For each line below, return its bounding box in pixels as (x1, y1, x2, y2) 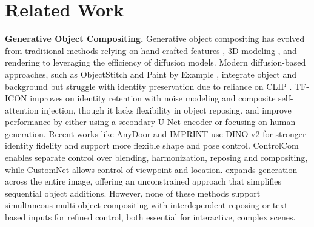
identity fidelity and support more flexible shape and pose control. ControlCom (5, 139, 299, 152)
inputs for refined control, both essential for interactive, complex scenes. (28, 211, 296, 223)
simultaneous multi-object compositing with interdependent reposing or (5, 198, 270, 211)
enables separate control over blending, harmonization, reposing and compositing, (5, 151, 308, 164)
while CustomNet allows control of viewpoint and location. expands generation (5, 163, 298, 175)
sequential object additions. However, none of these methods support (5, 186, 261, 199)
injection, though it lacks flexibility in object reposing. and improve (41, 103, 292, 116)
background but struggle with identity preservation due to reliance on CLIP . (5, 80, 292, 92)
